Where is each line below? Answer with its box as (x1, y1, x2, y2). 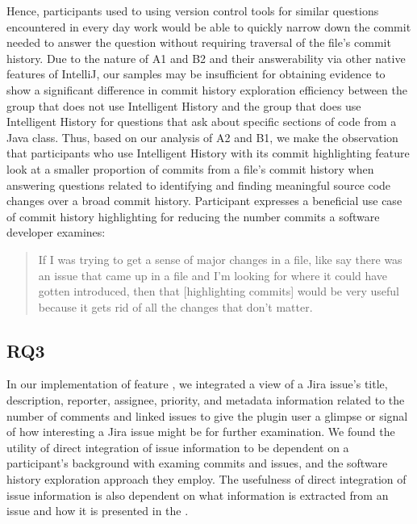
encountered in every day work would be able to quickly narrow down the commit (6, 18, 411, 35)
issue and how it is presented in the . (6, 502, 189, 519)
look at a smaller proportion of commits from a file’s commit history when (6, 160, 374, 177)
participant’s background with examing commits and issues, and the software (6, 455, 388, 472)
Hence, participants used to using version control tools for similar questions (6, 2, 379, 19)
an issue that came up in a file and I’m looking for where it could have (38, 266, 388, 283)
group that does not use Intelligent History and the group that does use (6, 97, 361, 114)
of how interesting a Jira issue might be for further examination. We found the (6, 423, 395, 440)
